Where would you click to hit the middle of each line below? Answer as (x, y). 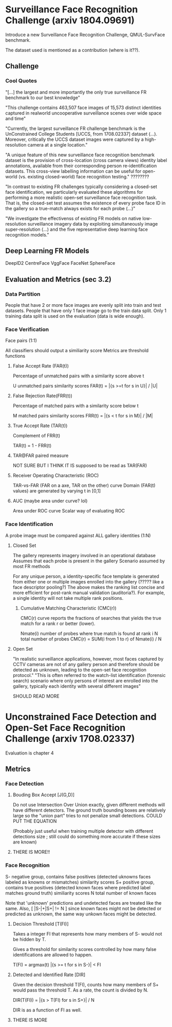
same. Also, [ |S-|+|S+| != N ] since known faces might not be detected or (83, 908)
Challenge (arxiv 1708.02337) (70, 738)
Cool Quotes (21, 81)
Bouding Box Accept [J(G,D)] (44, 795)
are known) (25, 842)
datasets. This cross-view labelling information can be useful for (73, 171)
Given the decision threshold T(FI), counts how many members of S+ (86, 984)
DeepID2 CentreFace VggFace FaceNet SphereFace (60, 263)
